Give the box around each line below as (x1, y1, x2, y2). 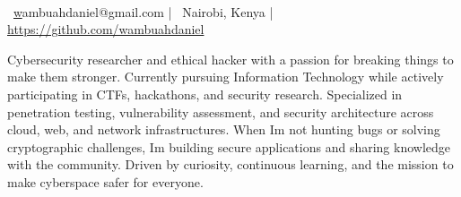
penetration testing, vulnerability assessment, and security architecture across (7, 102, 434, 121)
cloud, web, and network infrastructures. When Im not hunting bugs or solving (7, 120, 440, 139)
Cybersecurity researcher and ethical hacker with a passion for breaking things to (7, 49, 454, 68)
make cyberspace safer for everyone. (7, 172, 204, 191)
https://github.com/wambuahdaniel (7, 20, 204, 39)
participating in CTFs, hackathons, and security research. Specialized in (7, 84, 403, 103)
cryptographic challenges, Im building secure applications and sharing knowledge (7, 137, 451, 156)
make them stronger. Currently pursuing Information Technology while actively (7, 67, 444, 86)
